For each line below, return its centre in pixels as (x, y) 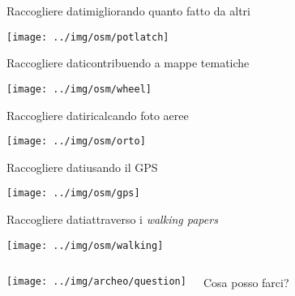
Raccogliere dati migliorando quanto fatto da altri (128, 11)
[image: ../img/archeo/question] (96, 282)
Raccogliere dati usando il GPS (82, 167)
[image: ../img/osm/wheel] (79, 89)
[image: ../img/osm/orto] (76, 142)
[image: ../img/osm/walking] (85, 245)
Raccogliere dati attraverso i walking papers (112, 219)
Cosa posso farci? (246, 283)
